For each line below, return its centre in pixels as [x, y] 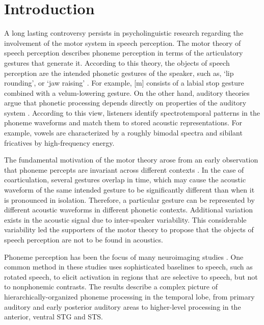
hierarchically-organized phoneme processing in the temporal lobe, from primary [129, 296]
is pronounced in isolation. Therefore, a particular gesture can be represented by [129, 199]
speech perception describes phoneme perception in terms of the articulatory [124, 53]
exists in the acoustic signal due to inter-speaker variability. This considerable [125, 219]
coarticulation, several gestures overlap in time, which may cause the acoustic [125, 180]
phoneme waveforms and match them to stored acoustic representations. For [123, 123]
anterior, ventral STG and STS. [54, 317]
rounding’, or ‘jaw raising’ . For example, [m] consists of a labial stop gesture [124, 83]
